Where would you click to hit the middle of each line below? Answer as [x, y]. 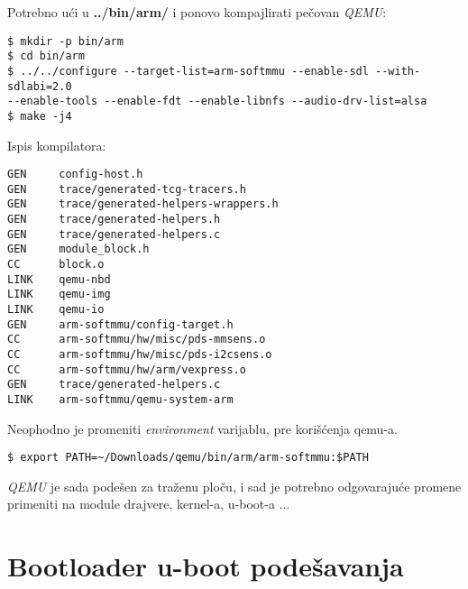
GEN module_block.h [78, 249]
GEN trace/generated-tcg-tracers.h [127, 189]
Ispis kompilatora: [57, 145]
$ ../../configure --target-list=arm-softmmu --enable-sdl [188, 71]
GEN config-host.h [75, 175]
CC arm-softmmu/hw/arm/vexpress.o [127, 369]
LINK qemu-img [59, 294]
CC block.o [56, 265]
